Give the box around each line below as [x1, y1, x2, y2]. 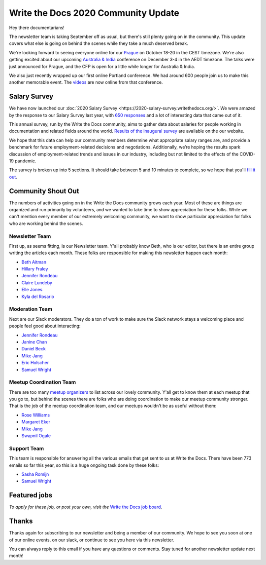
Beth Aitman [21, 259, 47, 265]
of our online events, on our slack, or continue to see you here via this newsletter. [9, 537, 174, 543]
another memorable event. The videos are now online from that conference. [9, 79, 163, 85]
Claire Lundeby [21, 279, 53, 286]
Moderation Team [9, 306, 53, 313]
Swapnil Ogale [21, 433, 51, 439]
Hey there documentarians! [9, 25, 65, 31]
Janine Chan [21, 339, 47, 345]
